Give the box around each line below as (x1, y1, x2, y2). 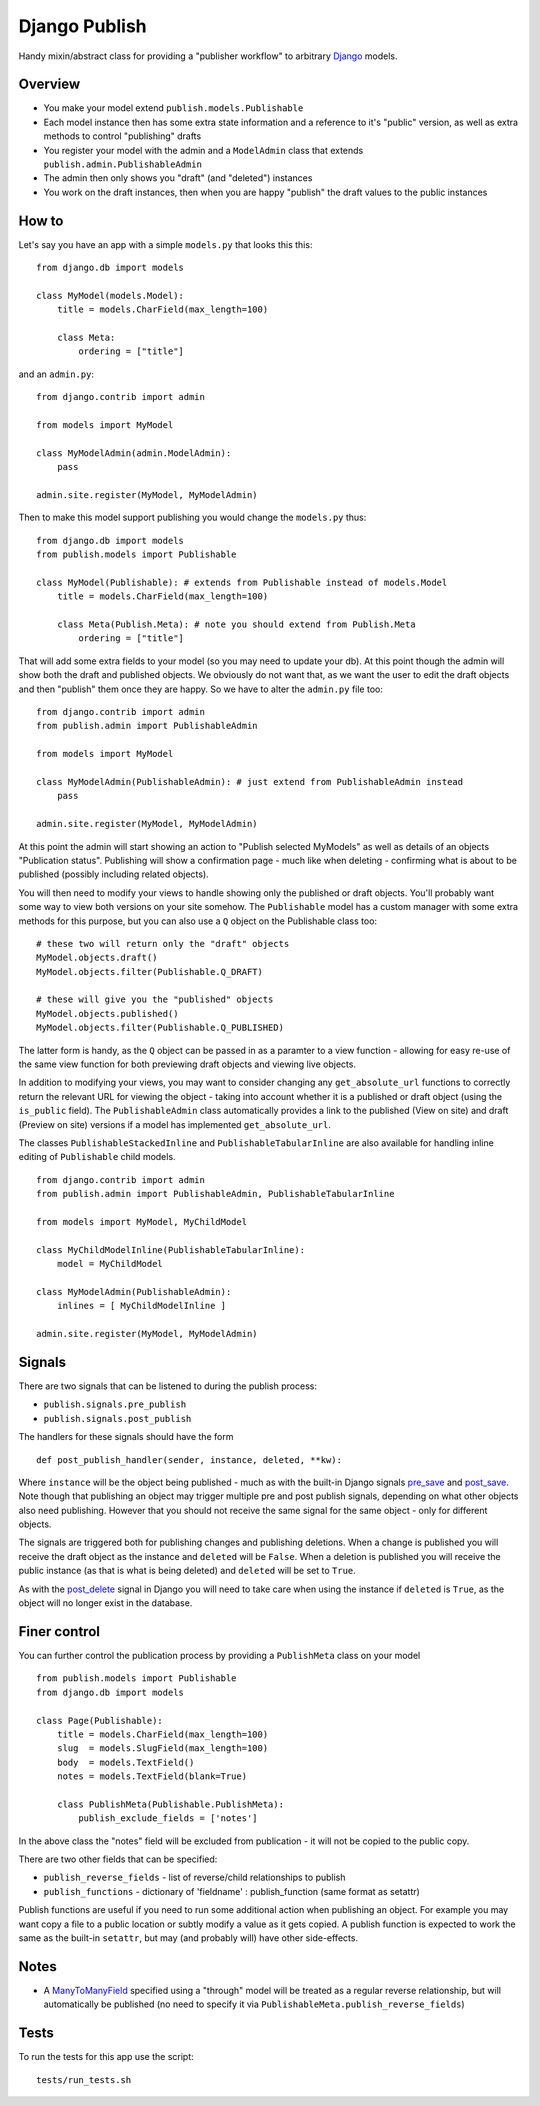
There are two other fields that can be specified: (18, 1853, 218, 1865)
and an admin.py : (18, 368, 95, 380)
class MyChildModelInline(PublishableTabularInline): (36, 1244, 305, 1255)
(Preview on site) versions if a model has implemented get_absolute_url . (18, 1118, 332, 1130)
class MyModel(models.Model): (36, 290, 185, 301)
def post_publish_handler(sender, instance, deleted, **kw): (36, 1454, 342, 1465)
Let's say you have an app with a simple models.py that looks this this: (18, 238, 313, 250)
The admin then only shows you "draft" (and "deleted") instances (43, 172, 313, 184)
